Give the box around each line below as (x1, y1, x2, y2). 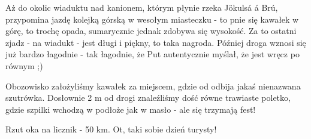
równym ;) (5, 59, 43, 72)
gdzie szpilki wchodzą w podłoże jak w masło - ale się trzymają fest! (5, 103, 256, 115)
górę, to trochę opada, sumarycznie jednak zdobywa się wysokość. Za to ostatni (5, 24, 297, 37)
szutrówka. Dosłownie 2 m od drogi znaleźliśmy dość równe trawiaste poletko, (5, 91, 291, 104)
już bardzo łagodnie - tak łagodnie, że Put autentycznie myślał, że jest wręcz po (5, 48, 300, 60)
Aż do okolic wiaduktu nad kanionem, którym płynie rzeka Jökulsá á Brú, (5, 1, 278, 13)
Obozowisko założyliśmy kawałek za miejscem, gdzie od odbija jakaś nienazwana (5, 79, 301, 92)
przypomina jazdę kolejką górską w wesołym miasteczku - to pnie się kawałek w (5, 13, 299, 25)
